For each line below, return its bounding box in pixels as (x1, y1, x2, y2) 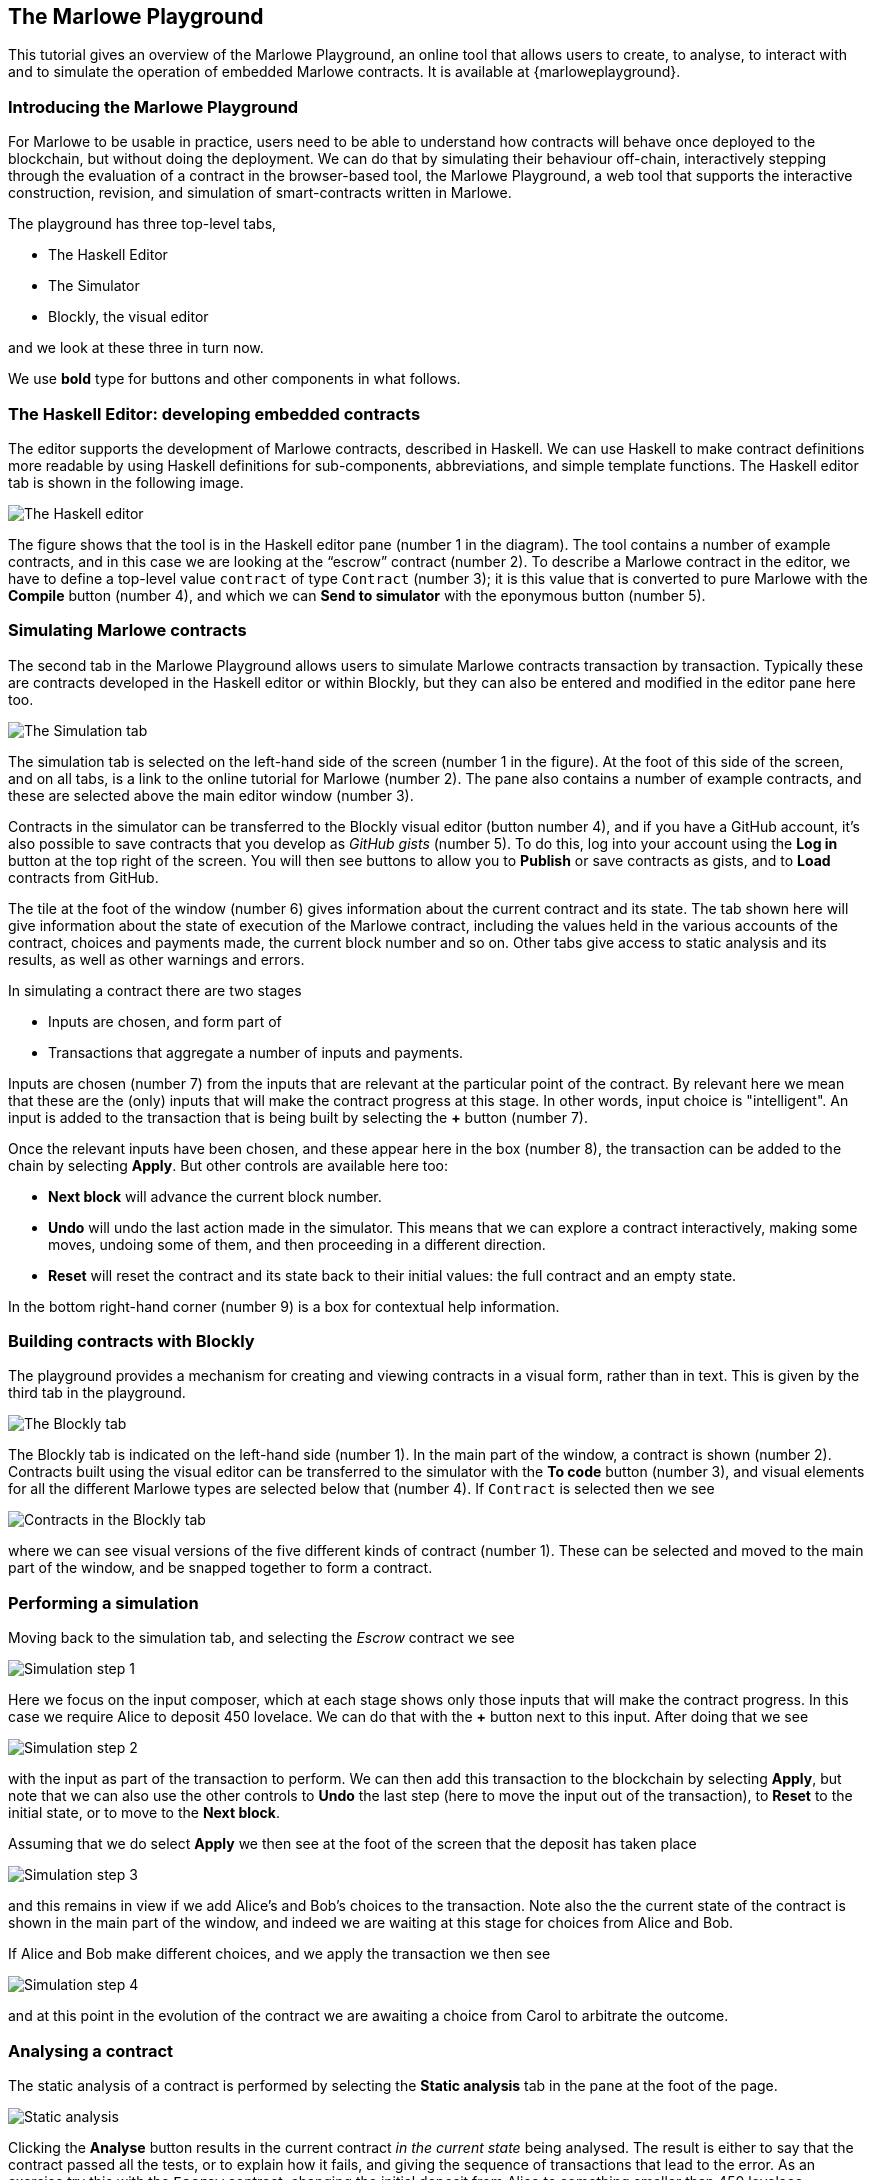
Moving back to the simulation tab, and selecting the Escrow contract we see (8, 1629, 515, 1647)
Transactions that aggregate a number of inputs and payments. (48, 1043, 464, 1061)
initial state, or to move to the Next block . (8, 1804, 280, 1822)
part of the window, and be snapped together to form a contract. (8, 1559, 433, 1577)
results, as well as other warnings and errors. (8, 950, 305, 968)
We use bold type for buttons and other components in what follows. (8, 370, 461, 388)
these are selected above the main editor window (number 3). (8, 786, 414, 804)
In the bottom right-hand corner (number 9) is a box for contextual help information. (8, 1297, 560, 1315)
